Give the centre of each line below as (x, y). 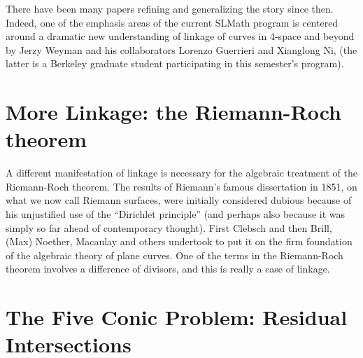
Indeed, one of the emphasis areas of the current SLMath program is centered (172, 22)
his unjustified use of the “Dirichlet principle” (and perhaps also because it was (176, 214)
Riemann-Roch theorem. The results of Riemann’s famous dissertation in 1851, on (181, 186)
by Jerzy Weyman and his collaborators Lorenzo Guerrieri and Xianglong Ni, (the (181, 49)
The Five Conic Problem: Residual (177, 317)
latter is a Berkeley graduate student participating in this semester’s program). (175, 63)
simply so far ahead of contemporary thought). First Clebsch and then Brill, (169, 227)
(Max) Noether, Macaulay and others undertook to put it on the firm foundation (179, 241)
